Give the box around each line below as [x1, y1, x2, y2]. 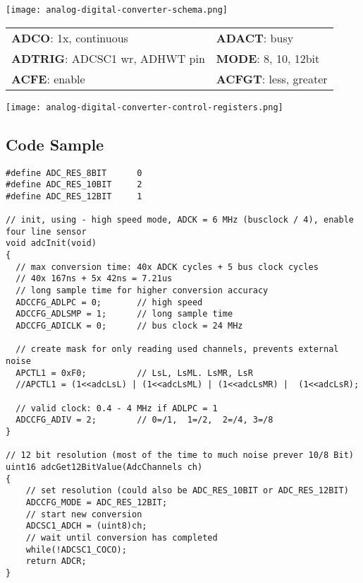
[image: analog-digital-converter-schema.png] [6, 5, 228, 15]
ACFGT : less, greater [216, 70, 328, 87]
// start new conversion [25, 509, 142, 519]
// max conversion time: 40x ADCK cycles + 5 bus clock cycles [16, 261, 319, 272]
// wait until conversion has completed [25, 532, 218, 543]
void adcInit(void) [6, 238, 97, 249]
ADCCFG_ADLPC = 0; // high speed [16, 297, 203, 307]
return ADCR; [25, 556, 87, 567]
